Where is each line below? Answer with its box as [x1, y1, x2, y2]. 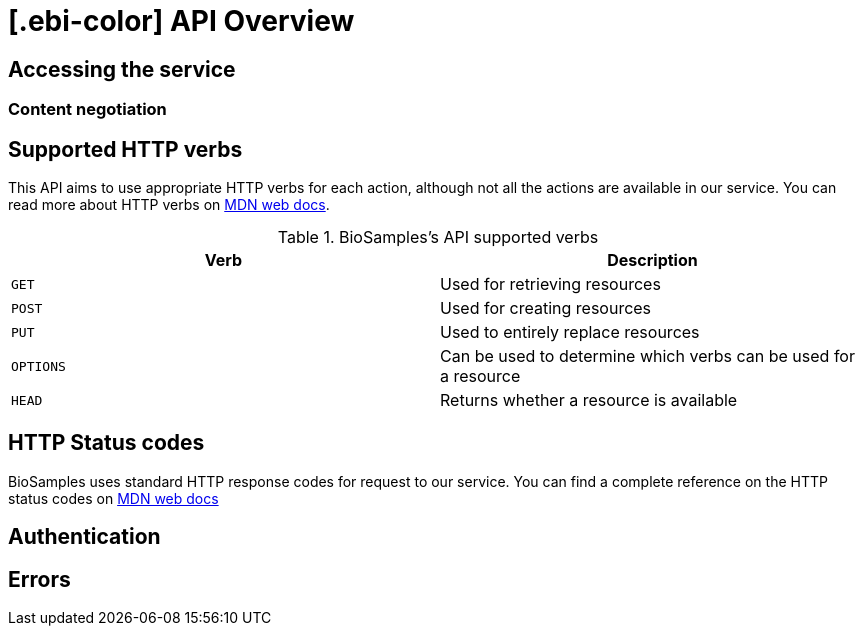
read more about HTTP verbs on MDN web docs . [8, 196, 330, 214]
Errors [8, 566, 71, 592]
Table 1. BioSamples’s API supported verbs [277, 227, 599, 248]
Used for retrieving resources [440, 274, 661, 295]
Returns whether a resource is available [440, 390, 738, 411]
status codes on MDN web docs [8, 489, 219, 507]
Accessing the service [8, 56, 236, 82]
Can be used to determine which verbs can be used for [440, 346, 855, 367]
